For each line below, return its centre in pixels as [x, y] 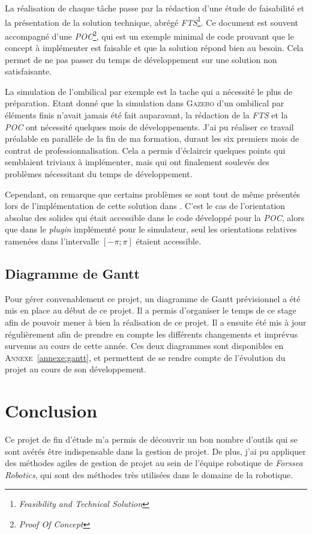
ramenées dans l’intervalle [52, 241]
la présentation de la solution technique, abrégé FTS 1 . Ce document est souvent [152, 21]
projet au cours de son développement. [76, 369]
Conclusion [51, 411]
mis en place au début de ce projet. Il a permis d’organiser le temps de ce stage [151, 310]
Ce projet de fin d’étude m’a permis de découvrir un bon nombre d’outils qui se [151, 439]
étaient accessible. [169, 241]
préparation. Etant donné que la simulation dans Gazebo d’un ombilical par [145, 103]
